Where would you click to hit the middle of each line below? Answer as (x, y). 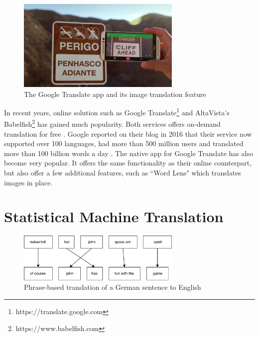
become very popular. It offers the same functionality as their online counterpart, (128, 163)
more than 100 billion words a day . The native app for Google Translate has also (129, 153)
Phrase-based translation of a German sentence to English (113, 287)
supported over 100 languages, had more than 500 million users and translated (124, 143)
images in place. (28, 182)
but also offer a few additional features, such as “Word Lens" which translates (123, 172)
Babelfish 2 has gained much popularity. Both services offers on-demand (112, 123)
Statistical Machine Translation (114, 216)
